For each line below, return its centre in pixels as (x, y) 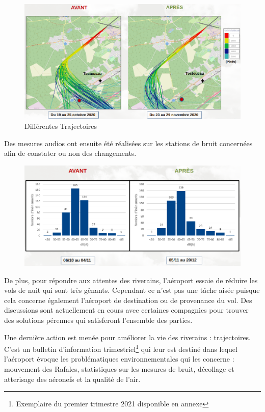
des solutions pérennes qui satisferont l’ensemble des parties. (98, 320)
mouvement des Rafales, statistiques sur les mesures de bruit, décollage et (119, 369)
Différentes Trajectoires (61, 126)
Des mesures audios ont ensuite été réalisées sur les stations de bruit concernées (128, 143)
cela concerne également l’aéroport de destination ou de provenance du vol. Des (128, 300)
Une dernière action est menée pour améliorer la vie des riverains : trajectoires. (128, 337)
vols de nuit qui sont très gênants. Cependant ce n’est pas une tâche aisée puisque (132, 290)
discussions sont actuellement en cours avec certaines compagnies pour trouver (126, 310)
